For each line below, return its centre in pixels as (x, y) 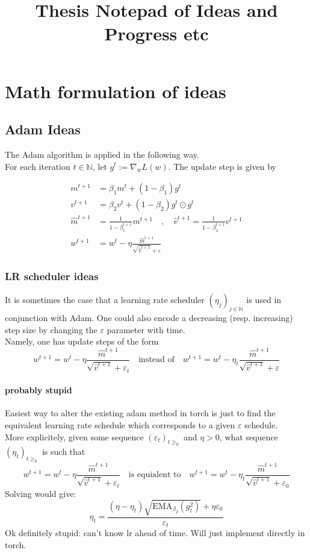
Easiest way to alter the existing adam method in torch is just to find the (140, 413)
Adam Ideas (43, 129)
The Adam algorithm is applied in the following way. (102, 154)
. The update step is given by (222, 166)
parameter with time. (146, 329)
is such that (64, 451)
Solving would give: (41, 493)
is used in (264, 300)
